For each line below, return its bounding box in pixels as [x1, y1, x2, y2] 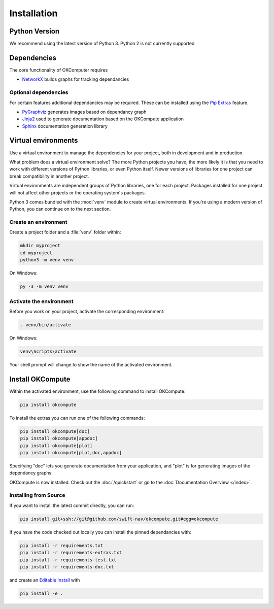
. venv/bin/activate [20, 322, 71, 327]
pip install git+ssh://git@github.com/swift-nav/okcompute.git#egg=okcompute [20, 516, 218, 522]
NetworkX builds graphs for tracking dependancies [22, 76, 129, 82]
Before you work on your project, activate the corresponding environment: [9, 308, 165, 314]
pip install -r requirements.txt [20, 543, 104, 548]
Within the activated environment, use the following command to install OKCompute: [9, 388, 186, 394]
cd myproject [20, 250, 53, 256]
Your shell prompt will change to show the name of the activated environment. [9, 361, 173, 367]
